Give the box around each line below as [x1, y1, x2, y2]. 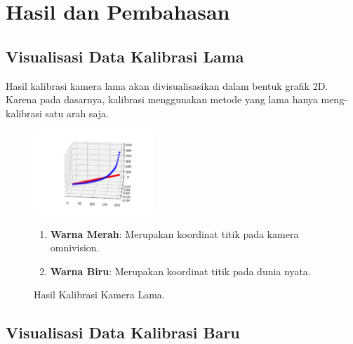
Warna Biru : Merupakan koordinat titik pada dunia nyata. [50, 263, 311, 278]
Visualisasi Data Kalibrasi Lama [6, 45, 244, 67]
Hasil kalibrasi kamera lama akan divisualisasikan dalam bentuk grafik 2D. [6, 78, 328, 93]
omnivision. [50, 240, 100, 255]
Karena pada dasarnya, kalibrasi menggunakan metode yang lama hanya [6, 92, 318, 107]
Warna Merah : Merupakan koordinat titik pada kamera [50, 226, 299, 241]
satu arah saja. [45, 105, 109, 120]
